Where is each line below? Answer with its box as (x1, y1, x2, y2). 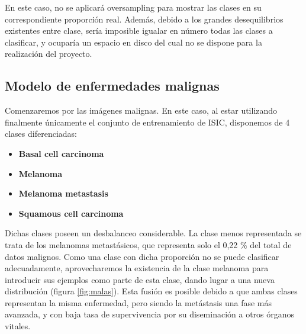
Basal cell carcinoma (18, 147, 104, 159)
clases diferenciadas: (5, 127, 77, 140)
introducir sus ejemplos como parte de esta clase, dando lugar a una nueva (5, 273, 275, 285)
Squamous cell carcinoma (18, 207, 124, 219)
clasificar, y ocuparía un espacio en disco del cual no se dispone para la (5, 36, 262, 48)
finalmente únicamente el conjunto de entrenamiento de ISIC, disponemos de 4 (5, 115, 290, 128)
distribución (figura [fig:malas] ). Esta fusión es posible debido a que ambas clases (5, 285, 298, 297)
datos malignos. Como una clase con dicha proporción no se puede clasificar (5, 250, 279, 262)
